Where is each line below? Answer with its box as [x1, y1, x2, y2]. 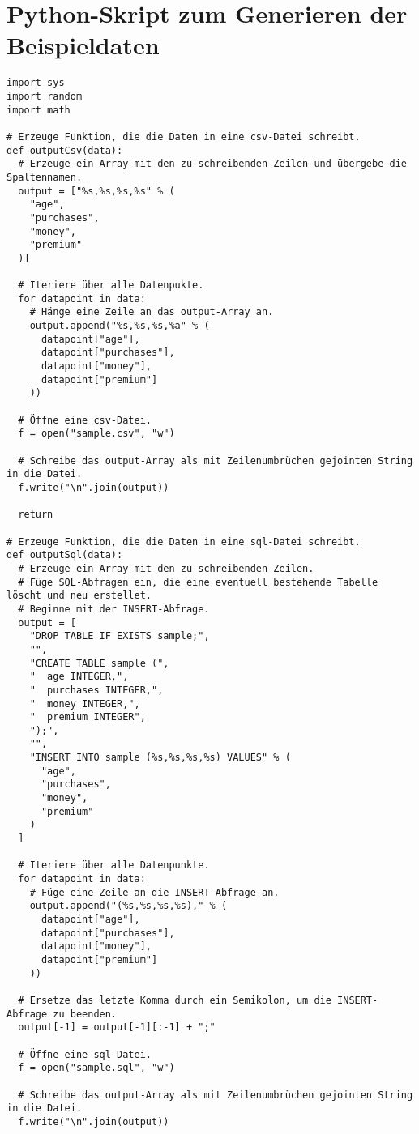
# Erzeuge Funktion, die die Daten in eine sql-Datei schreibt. [6, 535, 361, 548]
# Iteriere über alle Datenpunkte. [18, 859, 210, 872]
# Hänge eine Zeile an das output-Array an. [29, 306, 274, 318]
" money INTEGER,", [29, 697, 140, 710]
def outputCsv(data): [6, 144, 123, 156]
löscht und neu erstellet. [6, 590, 152, 602]
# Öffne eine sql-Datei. [18, 1048, 152, 1060]
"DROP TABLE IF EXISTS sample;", [29, 630, 210, 642]
